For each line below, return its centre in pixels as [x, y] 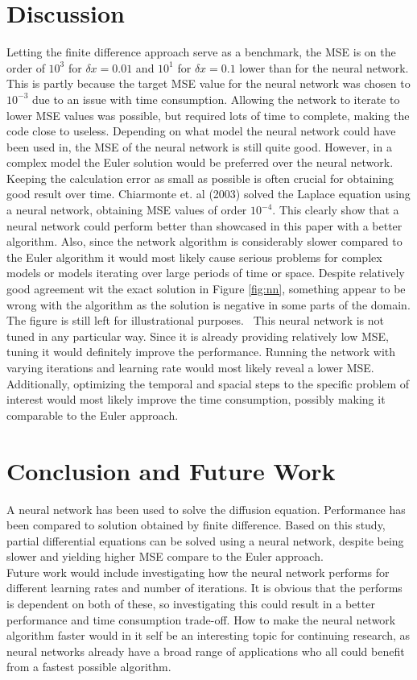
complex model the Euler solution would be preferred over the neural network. [200, 162]
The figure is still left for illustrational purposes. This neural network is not [196, 320]
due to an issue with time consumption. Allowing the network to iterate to [216, 99]
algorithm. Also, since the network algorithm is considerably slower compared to [204, 241]
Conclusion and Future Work [171, 470]
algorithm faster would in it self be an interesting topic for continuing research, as [208, 635]
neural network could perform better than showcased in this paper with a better [204, 225]
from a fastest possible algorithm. [89, 667]
